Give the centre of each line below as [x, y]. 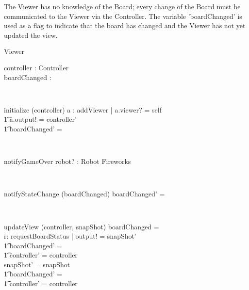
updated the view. [31, 35]
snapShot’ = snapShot [37, 264]
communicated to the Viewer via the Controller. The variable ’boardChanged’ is [123, 16]
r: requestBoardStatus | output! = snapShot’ [70, 236]
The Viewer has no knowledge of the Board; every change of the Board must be [122, 6]
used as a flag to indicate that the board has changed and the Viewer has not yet [125, 25]
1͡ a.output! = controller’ [40, 119]
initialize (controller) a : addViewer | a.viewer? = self [83, 109]
